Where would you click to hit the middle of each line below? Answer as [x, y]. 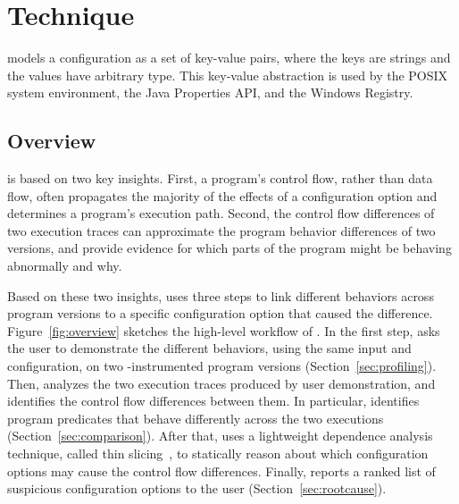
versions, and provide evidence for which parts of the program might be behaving [229, 248]
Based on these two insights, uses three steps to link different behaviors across [221, 295]
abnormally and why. [65, 266]
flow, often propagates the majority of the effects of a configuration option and [222, 195]
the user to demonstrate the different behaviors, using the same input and [209, 348]
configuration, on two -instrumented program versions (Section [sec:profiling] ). [222, 366]
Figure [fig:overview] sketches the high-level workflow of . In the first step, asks [224, 330]
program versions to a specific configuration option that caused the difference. [220, 313]
